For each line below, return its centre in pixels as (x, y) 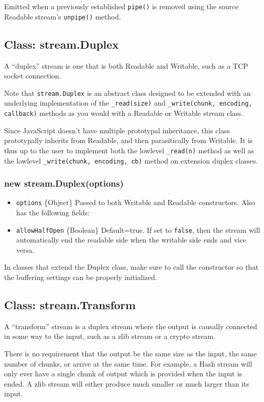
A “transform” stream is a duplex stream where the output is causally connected (131, 326)
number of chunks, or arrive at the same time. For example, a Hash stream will (128, 363)
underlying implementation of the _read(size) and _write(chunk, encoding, (128, 103)
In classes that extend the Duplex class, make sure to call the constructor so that (131, 267)
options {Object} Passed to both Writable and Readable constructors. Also (136, 202)
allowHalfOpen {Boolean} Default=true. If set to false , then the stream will (138, 229)
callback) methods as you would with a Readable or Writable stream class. (124, 113)
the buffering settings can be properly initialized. (81, 277)
